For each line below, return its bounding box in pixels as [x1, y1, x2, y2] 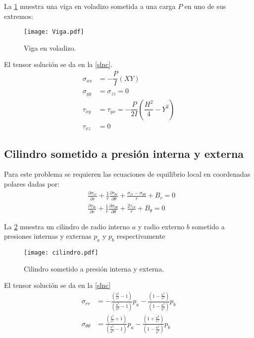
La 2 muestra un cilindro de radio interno [4, 221, 130, 231]
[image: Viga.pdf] [24, 28, 84, 36]
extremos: [4, 10, 33, 21]
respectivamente [116, 231, 165, 241]
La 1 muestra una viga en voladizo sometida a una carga [4, 1, 176, 11]
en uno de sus [184, 1, 226, 11]
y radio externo [138, 221, 185, 231]
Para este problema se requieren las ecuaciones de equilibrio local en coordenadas [4, 169, 251, 179]
